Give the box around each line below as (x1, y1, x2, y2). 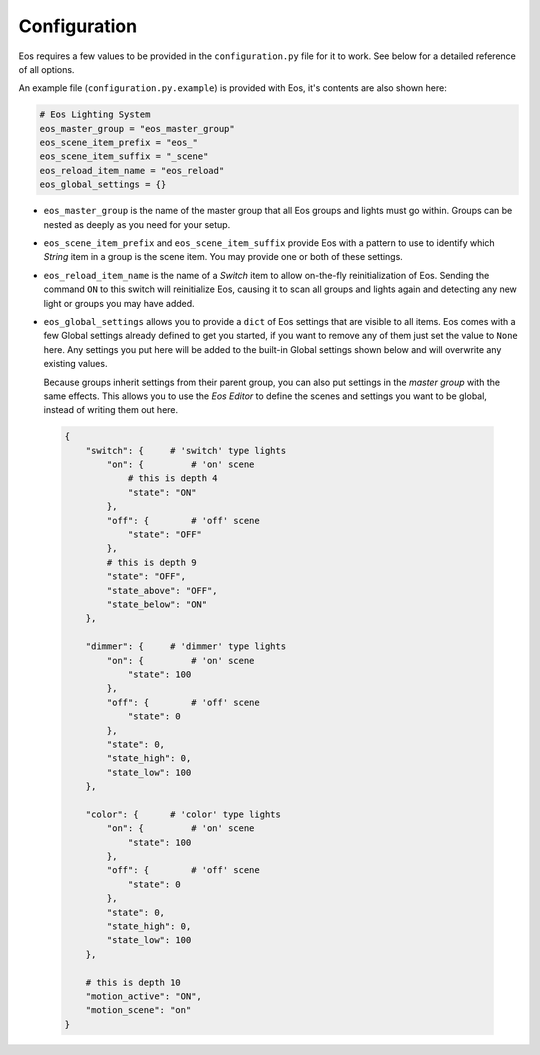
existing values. (43, 358, 108, 370)
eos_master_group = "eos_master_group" (39, 123, 235, 134)
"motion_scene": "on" (85, 1005, 192, 1016)
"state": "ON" (127, 486, 197, 498)
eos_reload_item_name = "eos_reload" (39, 165, 225, 176)
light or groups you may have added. (43, 297, 195, 309)
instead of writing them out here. (43, 404, 179, 416)
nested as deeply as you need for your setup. (43, 218, 231, 230)
